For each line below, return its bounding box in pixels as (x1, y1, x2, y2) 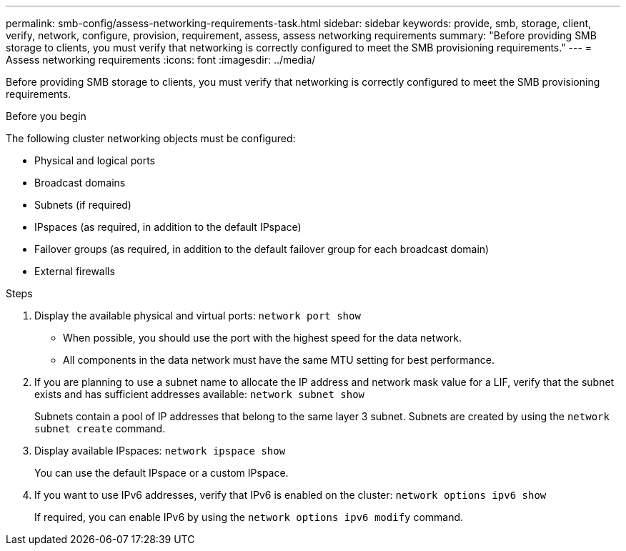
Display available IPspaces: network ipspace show (34, 445, 286, 457)
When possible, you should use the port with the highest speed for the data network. (63, 332, 462, 344)
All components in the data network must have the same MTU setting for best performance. (63, 354, 495, 366)
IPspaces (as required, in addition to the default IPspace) (34, 221, 302, 233)
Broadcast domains (34, 177, 126, 189)
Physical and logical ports (34, 154, 156, 167)
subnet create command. (34, 422, 166, 435)
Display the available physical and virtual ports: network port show (34, 309, 361, 322)
